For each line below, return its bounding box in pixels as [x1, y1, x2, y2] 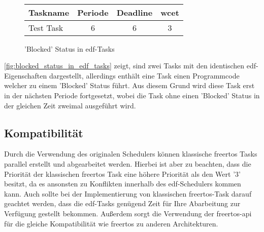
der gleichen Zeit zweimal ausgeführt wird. [4, 100, 136, 110]
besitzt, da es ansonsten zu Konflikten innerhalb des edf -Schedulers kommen [4, 178, 241, 189]
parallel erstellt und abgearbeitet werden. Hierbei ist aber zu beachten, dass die [4, 158, 251, 169]
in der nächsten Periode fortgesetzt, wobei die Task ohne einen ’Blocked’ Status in [4, 90, 260, 100]
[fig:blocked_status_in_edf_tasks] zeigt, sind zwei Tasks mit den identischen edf [4, 60, 256, 71]
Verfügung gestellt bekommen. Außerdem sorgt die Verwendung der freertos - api [4, 208, 252, 218]
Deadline [116, 6, 153, 18]
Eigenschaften [4, 70, 47, 81]
